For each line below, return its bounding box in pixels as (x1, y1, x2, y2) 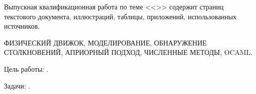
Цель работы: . (4, 63, 49, 74)
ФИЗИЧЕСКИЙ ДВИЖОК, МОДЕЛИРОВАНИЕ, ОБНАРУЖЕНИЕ (4, 37, 207, 47)
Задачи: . (4, 80, 30, 91)
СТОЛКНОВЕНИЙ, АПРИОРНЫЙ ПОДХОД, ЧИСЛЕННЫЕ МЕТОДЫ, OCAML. (4, 47, 253, 57)
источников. (4, 21, 40, 31)
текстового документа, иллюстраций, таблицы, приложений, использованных (4, 11, 237, 21)
